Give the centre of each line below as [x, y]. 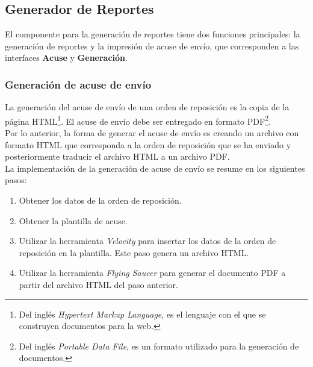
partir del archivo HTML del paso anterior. [98, 284]
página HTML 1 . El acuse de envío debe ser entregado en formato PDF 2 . [138, 120]
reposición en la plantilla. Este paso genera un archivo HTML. [134, 252]
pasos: [16, 180]
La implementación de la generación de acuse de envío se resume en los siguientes [155, 168]
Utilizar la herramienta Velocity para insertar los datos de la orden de [147, 241]
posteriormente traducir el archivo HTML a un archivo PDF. [117, 156]
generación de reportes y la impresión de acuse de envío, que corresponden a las [152, 45]
